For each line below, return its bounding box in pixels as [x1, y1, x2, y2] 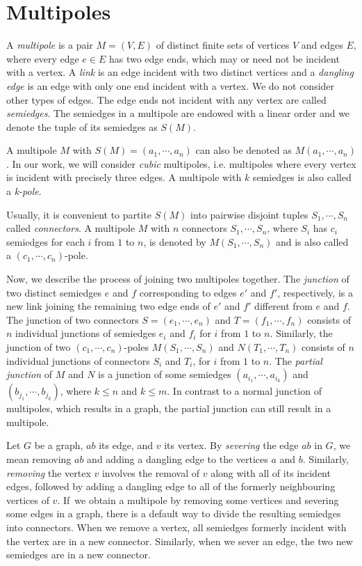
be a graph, [34, 438, 83, 453]
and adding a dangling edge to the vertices [87, 451, 268, 466]
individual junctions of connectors [6, 353, 150, 368]
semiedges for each [6, 234, 85, 249]
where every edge [6, 51, 79, 65]
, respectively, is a [277, 285, 353, 299]
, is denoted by [143, 234, 206, 249]
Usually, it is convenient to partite [6, 207, 152, 221]
